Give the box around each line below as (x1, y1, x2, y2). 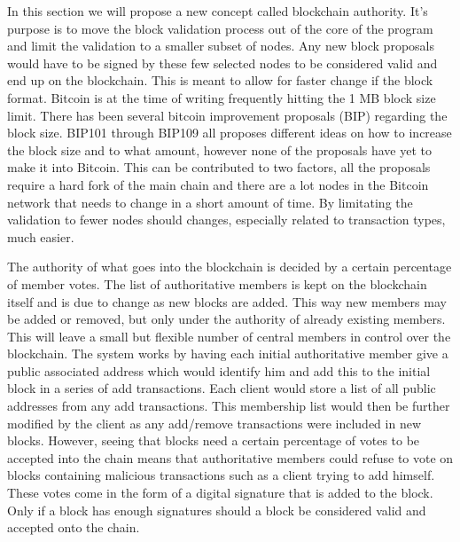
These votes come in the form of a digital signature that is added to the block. (7, 483, 433, 502)
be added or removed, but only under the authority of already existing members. (7, 310, 446, 328)
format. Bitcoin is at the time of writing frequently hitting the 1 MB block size (7, 88, 436, 106)
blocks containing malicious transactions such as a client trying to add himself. (7, 466, 435, 484)
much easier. (7, 227, 74, 246)
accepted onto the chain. (7, 518, 140, 537)
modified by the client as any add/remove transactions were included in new (7, 413, 421, 432)
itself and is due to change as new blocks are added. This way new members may (7, 292, 447, 310)
